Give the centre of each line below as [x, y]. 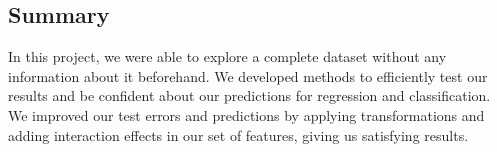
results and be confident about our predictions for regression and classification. [249, 95]
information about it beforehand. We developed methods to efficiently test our [248, 75]
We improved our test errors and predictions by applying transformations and [246, 114]
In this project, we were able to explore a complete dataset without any [227, 56]
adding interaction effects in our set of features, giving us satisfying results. [238, 134]
